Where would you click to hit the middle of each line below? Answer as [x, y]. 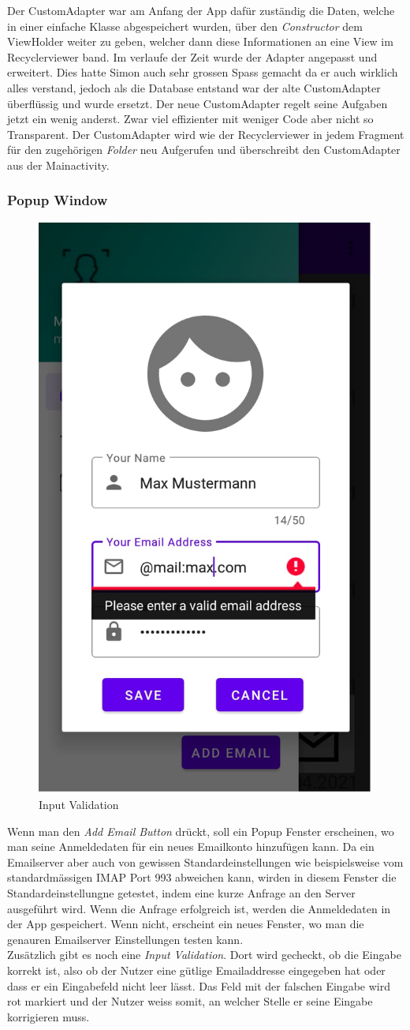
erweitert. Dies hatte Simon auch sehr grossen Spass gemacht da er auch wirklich [203, 72]
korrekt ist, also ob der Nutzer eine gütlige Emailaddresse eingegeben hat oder [196, 970]
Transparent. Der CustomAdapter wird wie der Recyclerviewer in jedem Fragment [206, 134]
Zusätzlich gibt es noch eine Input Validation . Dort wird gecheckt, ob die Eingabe [204, 955]
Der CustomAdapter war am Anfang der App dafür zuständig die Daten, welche [201, 10]
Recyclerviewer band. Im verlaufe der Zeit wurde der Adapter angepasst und [192, 56]
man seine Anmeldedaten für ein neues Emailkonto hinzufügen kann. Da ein [191, 846]
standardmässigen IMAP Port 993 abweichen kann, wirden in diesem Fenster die [202, 877]
